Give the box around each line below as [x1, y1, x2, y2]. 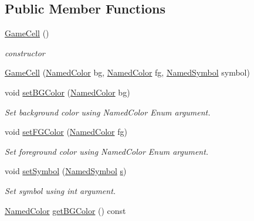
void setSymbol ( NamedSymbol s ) [5, 165, 127, 177]
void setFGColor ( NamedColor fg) [5, 125, 127, 138]
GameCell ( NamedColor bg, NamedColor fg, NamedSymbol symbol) [5, 66, 250, 79]
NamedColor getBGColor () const [5, 204, 126, 216]
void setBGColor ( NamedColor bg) [5, 86, 130, 98]
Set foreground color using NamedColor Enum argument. [5, 145, 209, 157]
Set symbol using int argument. [5, 184, 116, 196]
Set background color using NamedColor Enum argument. [5, 106, 211, 118]
